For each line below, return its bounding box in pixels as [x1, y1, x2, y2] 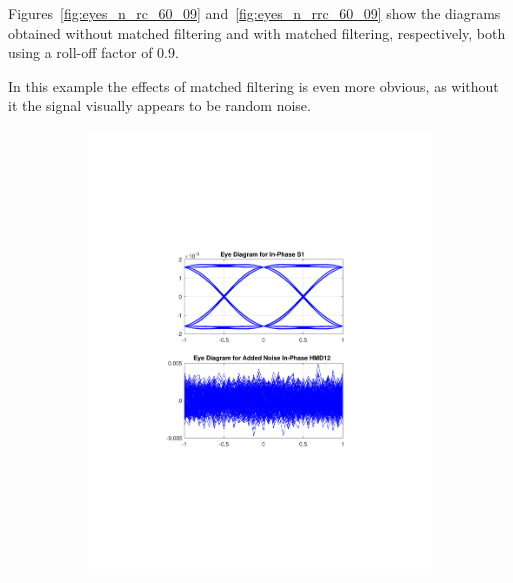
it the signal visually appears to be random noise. [8, 95, 311, 116]
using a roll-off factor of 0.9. [8, 42, 179, 63]
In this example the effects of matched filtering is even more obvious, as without [8, 75, 499, 96]
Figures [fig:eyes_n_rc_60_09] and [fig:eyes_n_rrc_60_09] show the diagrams [8, 3, 501, 23]
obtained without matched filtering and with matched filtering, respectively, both [8, 22, 506, 43]
